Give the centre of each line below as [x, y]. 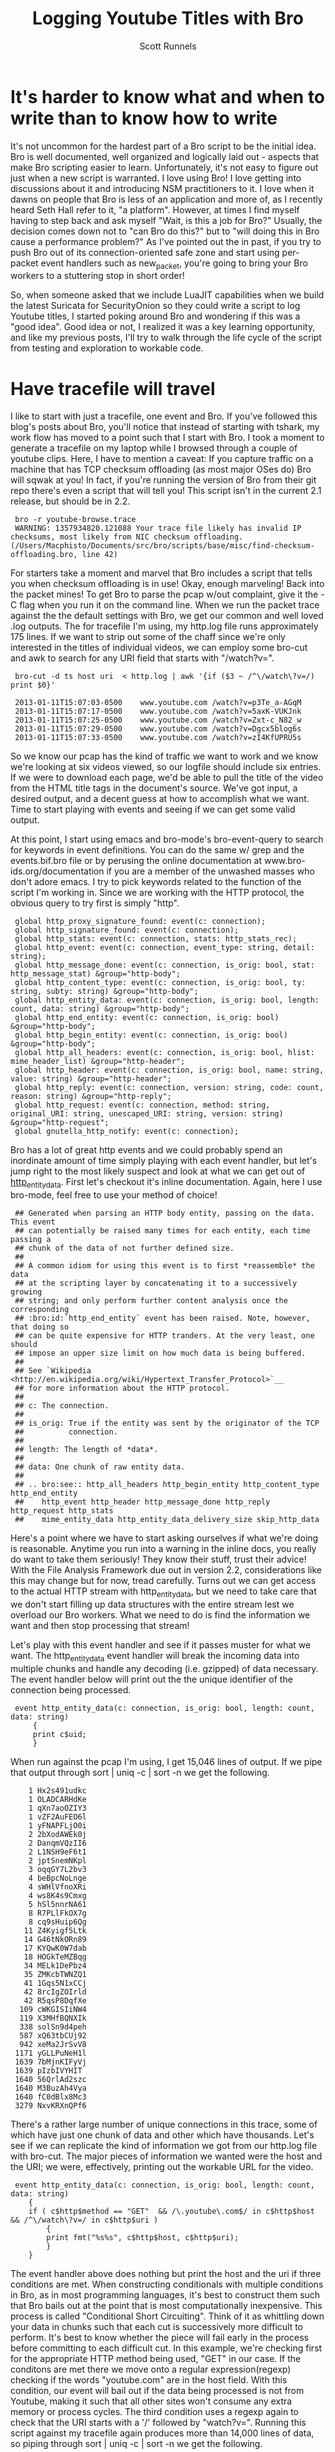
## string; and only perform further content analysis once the [151, 1301]
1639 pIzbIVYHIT [48, 2070]
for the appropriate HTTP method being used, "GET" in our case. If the [156, 2358]
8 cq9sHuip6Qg [57, 1922]
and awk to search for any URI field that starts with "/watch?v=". [142, 658]
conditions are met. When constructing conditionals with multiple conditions [167, 2284]
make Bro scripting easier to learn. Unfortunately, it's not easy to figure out [164, 167]
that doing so [40, 1327]
